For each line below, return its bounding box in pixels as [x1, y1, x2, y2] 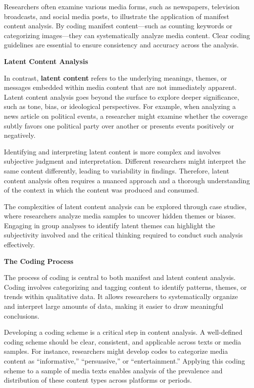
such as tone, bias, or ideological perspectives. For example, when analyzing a [4, 101, 236, 111]
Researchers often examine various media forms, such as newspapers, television [4, 1, 240, 11]
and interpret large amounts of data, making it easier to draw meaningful [4, 301, 224, 311]
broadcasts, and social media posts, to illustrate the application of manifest [4, 11, 230, 21]
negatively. [4, 130, 36, 140]
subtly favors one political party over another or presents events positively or [4, 120, 234, 130]
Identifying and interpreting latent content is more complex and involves [4, 146, 221, 156]
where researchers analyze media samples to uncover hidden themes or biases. [4, 211, 236, 221]
